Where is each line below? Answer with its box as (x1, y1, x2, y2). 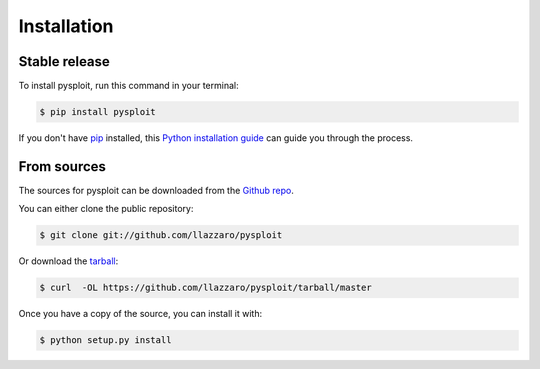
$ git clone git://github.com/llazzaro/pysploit (39, 230, 283, 241)
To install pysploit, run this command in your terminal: (18, 80, 239, 92)
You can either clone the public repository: (18, 203, 194, 215)
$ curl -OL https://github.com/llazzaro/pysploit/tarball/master (39, 282, 372, 294)
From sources (18, 158, 107, 175)
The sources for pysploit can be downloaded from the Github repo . (18, 184, 295, 196)
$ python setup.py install (39, 335, 172, 346)
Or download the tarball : (18, 255, 119, 267)
